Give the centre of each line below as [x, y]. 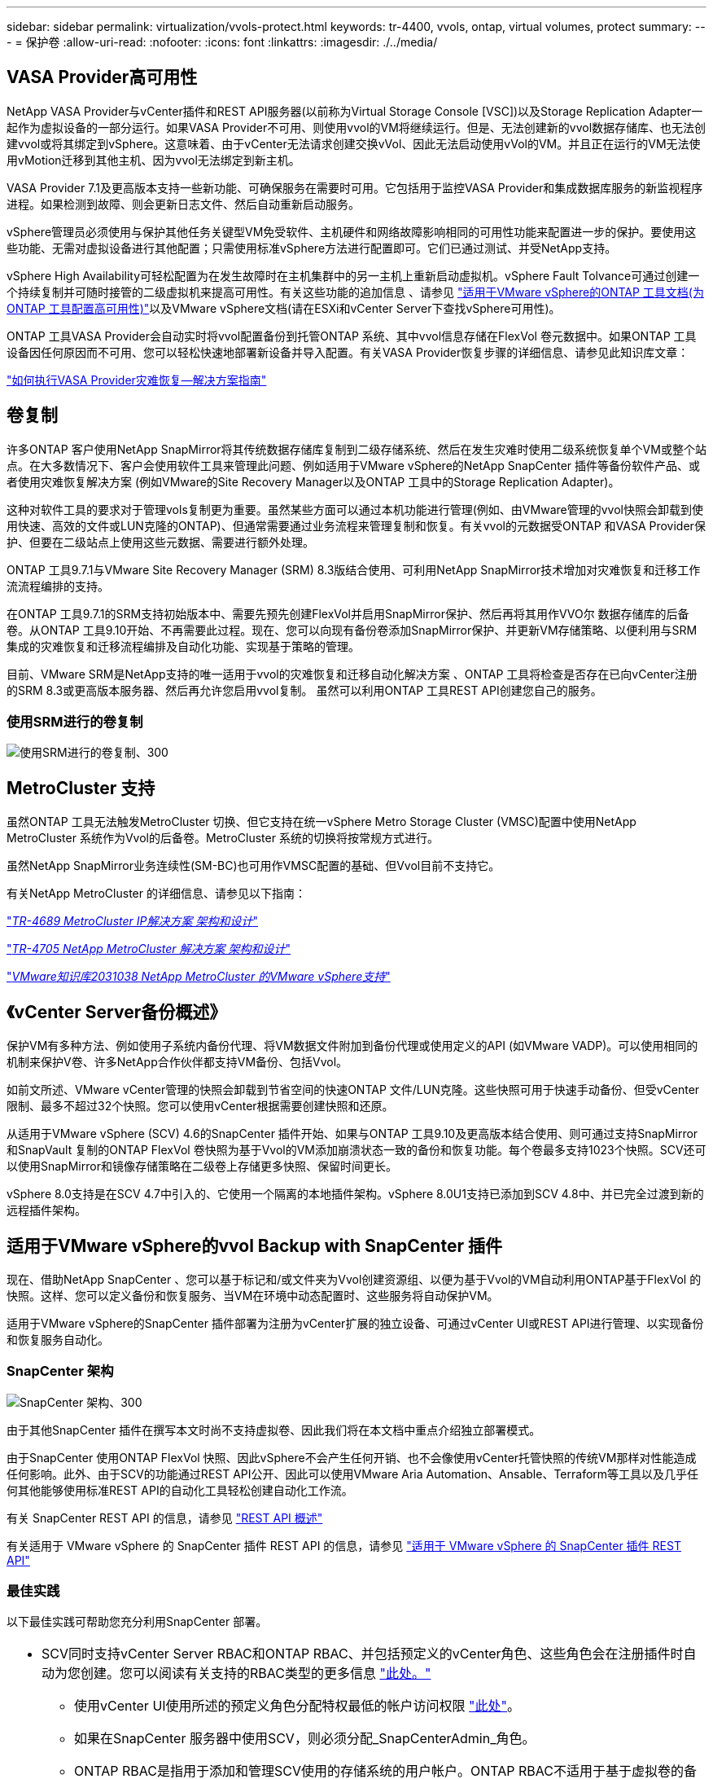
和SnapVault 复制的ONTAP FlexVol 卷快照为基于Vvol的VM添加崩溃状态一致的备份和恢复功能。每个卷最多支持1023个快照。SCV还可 [356, 1150]
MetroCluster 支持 [81, 788]
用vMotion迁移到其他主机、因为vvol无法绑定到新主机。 [153, 160]
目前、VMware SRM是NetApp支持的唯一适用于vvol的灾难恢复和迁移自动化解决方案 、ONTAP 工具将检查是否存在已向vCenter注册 [352, 674]
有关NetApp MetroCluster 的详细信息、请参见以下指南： [156, 894]
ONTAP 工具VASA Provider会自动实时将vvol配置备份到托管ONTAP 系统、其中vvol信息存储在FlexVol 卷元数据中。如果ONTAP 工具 [352, 336]
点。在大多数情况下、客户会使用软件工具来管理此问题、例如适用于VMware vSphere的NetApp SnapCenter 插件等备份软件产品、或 [354, 465]
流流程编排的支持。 [58, 586]
